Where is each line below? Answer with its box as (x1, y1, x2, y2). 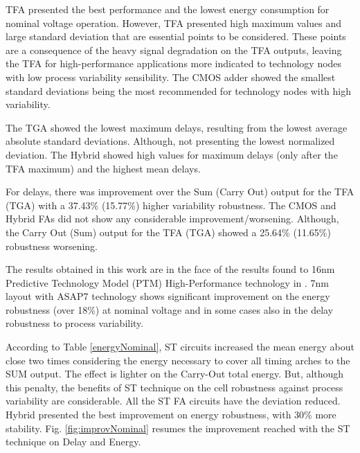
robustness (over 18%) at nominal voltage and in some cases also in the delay (6, 302, 334, 317)
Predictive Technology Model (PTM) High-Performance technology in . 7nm (6, 275, 330, 290)
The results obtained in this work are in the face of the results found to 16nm (6, 262, 335, 276)
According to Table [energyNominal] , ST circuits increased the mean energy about (6, 339, 354, 354)
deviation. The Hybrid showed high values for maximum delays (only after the (6, 147, 338, 161)
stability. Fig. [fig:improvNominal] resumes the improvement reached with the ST (6, 420, 350, 435)
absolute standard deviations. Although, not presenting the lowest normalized (6, 134, 335, 148)
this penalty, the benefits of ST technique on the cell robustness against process (6, 380, 343, 394)
